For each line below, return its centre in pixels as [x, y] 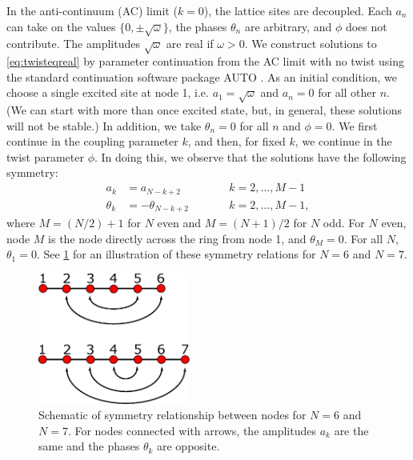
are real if [190, 44]
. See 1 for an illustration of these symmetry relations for [176, 254]
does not [366, 26]
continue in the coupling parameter [92, 141]
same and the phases [89, 446]
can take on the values [61, 26]
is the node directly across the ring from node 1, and [177, 238]
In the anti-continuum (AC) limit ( [92, 10]
